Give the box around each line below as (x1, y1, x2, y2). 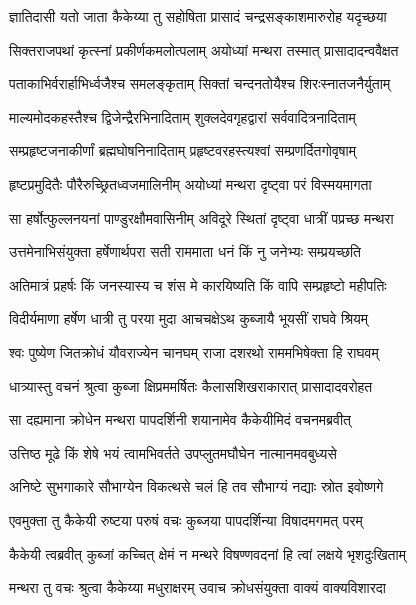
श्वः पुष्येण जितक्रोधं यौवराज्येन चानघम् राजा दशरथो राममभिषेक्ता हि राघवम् (9, 341, 379, 362)
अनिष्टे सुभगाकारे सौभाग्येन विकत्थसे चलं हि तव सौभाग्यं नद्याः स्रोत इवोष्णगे (9, 476, 384, 497)
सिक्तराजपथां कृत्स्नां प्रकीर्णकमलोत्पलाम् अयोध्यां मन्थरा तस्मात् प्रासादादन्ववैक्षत (9, 39, 399, 60)
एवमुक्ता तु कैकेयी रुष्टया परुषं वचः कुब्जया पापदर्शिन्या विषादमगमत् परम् (9, 509, 363, 530)
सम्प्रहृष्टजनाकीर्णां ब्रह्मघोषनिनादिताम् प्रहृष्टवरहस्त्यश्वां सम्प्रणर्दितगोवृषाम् (9, 140, 356, 161)
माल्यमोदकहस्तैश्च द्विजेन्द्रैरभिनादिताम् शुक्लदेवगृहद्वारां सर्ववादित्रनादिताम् (9, 106, 356, 127)
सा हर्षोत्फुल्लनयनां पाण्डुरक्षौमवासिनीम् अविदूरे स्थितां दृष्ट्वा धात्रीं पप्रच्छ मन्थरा (9, 207, 394, 228)
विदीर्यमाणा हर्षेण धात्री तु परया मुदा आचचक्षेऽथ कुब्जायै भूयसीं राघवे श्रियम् (9, 308, 369, 329)
